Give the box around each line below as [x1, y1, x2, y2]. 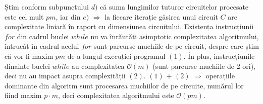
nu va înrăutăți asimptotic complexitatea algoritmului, [90, 31, 259, 41]
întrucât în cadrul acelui [5, 41, 79, 51]
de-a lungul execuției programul [67, 50, 166, 61]
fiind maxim [5, 90, 42, 100]
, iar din [56, 11, 81, 22]
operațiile [205, 70, 235, 81]
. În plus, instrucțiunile [183, 50, 255, 61]
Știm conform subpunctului [5, 2, 89, 12]
